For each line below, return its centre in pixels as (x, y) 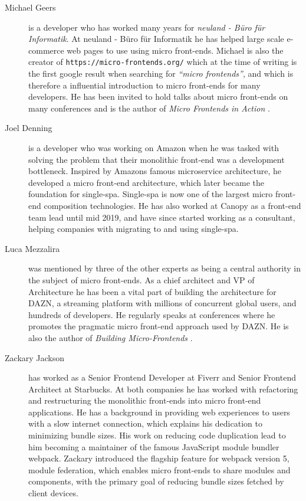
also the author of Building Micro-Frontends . (111, 337)
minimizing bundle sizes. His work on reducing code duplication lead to (157, 435)
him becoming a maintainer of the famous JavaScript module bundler (154, 446)
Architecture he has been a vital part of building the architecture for (152, 291)
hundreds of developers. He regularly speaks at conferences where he (152, 314)
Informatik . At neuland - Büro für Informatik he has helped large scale (156, 39)
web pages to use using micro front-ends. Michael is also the (175, 50)
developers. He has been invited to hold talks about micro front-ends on (158, 96)
